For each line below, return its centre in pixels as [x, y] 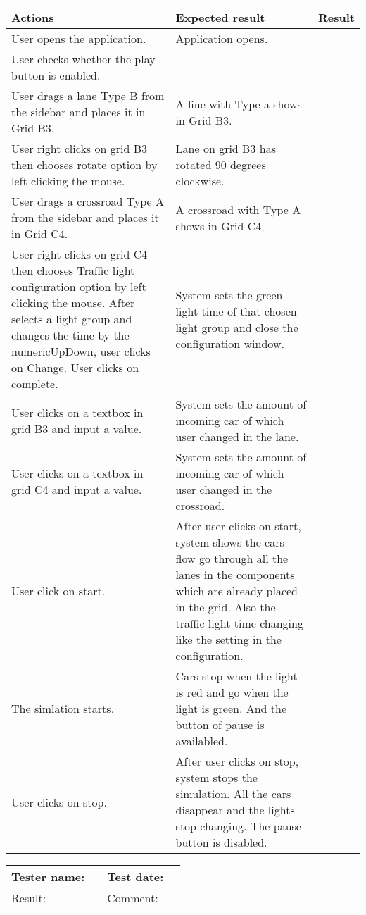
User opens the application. [79, 38]
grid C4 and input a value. [77, 489]
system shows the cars [230, 542]
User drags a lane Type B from [88, 95]
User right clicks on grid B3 [79, 148]
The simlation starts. [63, 708]
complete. [35, 384]
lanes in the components [235, 574]
